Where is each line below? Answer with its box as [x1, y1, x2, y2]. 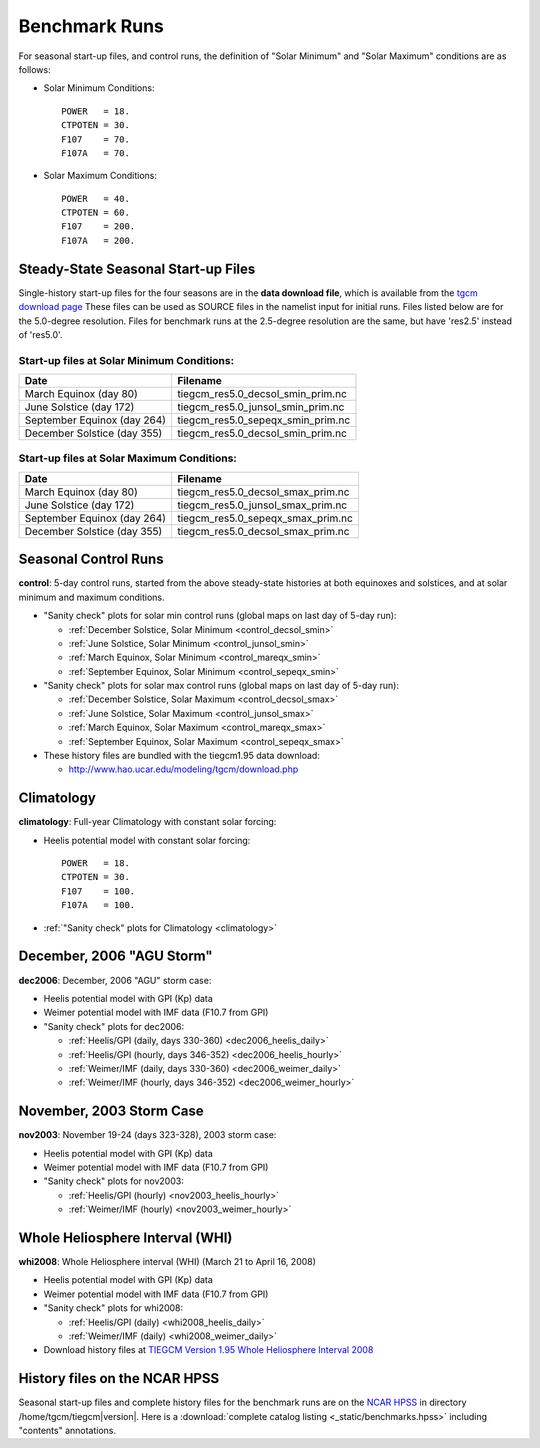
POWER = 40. [61, 193, 130, 204]
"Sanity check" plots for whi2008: [43, 1302, 184, 1314]
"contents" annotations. [18, 1425, 117, 1437]
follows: [18, 63, 51, 75]
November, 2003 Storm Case [18, 1103, 204, 1120]
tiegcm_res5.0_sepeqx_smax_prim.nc [176, 511, 354, 525]
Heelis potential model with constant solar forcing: [43, 834, 251, 846]
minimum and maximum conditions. [18, 591, 165, 603]
